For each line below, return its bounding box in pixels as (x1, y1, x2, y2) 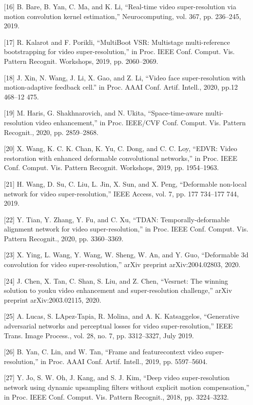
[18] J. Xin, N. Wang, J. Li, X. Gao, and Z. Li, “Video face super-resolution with (4, 72, 246, 82)
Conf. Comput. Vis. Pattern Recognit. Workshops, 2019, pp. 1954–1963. (4, 162, 219, 173)
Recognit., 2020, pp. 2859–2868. (4, 127, 98, 137)
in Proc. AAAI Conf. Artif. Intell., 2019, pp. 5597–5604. (40, 356, 208, 366)
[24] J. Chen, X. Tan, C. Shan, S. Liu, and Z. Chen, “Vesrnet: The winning (4, 275, 228, 286)
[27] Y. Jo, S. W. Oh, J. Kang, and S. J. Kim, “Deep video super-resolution (4, 372, 230, 383)
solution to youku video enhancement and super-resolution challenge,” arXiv (4, 285, 232, 295)
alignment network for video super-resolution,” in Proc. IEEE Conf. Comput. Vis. (4, 224, 249, 234)
